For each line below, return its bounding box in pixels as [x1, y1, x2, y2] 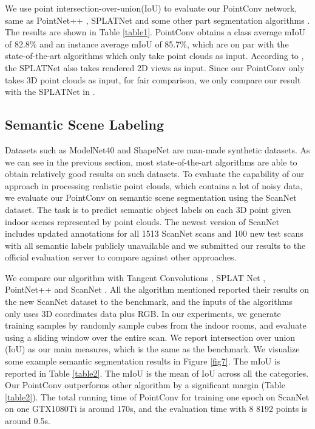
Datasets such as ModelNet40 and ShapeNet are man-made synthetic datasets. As [5, 143, 310, 156]
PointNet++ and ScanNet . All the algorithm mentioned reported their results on [5, 283, 310, 296]
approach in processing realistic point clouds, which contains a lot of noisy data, [5, 179, 303, 192]
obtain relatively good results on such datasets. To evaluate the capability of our [5, 167, 305, 180]
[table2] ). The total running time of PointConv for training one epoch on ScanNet [5, 390, 310, 403]
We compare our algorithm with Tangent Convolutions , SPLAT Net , [5, 271, 266, 284]
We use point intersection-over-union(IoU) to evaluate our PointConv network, [5, 2, 297, 14]
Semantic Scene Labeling [5, 115, 164, 134]
